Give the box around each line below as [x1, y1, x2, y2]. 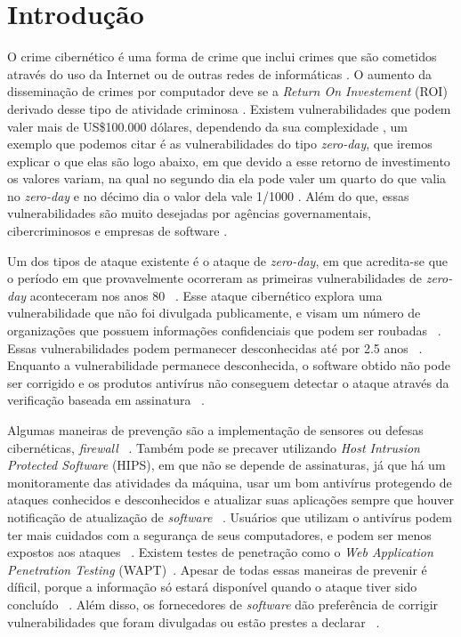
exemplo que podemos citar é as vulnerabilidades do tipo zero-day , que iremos [7, 134, 433, 153]
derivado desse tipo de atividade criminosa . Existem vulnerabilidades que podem [7, 99, 451, 117]
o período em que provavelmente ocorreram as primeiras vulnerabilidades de [7, 269, 423, 287]
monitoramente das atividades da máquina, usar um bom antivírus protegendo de [7, 472, 452, 491]
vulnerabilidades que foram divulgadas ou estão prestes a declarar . [7, 612, 380, 631]
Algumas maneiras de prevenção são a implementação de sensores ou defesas [7, 421, 424, 439]
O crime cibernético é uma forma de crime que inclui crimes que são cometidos [7, 47, 437, 66]
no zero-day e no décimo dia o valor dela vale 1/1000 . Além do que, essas [7, 186, 409, 205]
